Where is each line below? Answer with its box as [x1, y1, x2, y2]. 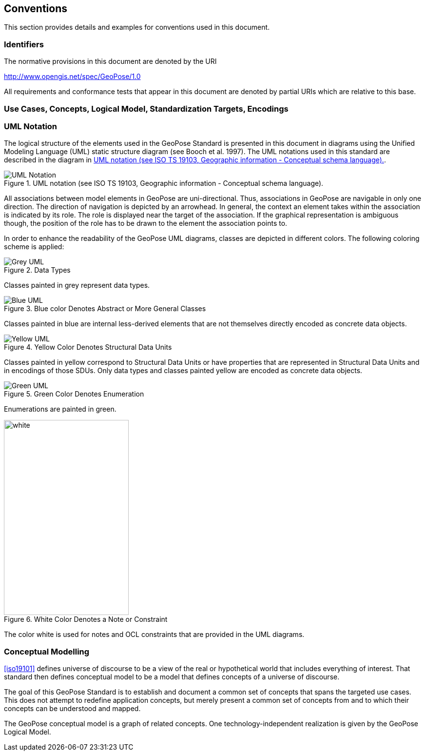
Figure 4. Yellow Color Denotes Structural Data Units [4, 343, 172, 352]
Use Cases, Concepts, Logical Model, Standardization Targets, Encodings [4, 103, 289, 114]
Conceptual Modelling [4, 646, 90, 656]
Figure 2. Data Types [4, 266, 71, 275]
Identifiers [4, 39, 44, 49]
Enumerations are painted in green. [4, 405, 116, 414]
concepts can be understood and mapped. [4, 704, 141, 713]
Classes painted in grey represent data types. [4, 281, 150, 290]
